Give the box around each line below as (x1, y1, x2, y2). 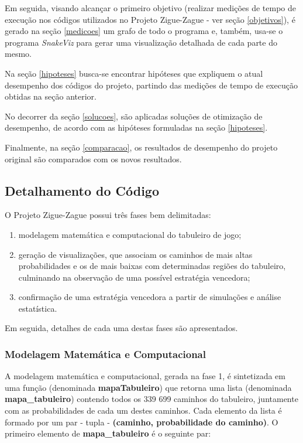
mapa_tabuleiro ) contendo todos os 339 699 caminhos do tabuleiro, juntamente (5, 393, 298, 405)
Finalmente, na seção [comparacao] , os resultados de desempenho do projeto (5, 141, 278, 153)
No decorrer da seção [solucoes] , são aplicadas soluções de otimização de (5, 110, 263, 122)
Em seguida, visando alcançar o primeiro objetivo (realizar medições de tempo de (5, 2, 296, 13)
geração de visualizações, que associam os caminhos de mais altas (18, 248, 253, 260)
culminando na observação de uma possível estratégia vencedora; (18, 271, 250, 283)
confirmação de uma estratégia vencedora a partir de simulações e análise (18, 291, 281, 303)
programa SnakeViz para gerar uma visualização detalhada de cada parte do (5, 36, 277, 48)
